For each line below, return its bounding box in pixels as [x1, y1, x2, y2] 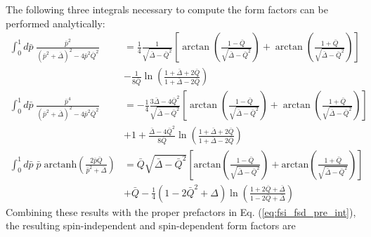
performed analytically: [6, 15, 105, 30]
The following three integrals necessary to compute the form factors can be [6, 2, 328, 16]
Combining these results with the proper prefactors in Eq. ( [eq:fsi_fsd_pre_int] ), [6, 204, 356, 219]
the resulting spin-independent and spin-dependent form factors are [6, 218, 296, 233]
